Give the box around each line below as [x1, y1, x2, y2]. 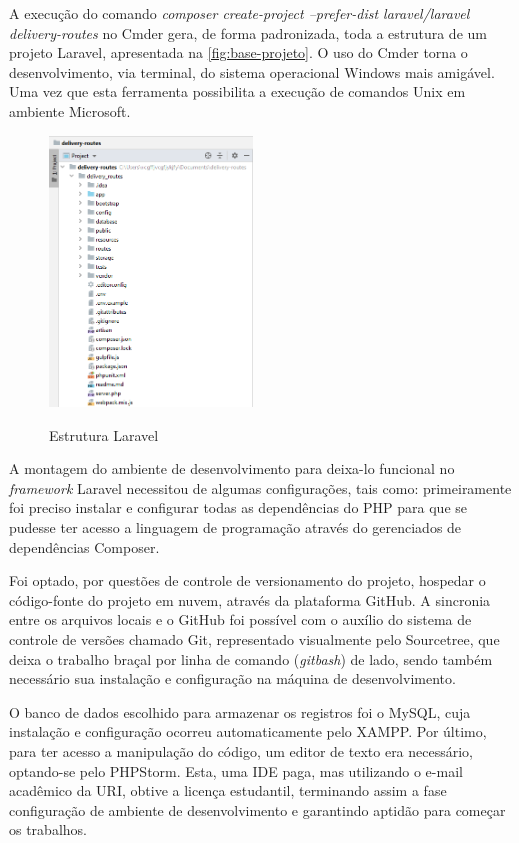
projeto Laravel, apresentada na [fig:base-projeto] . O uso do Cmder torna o [9, 42, 468, 63]
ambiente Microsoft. [9, 100, 131, 121]
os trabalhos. [9, 819, 87, 840]
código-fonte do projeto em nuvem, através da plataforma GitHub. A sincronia [9, 589, 491, 610]
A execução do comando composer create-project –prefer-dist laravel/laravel [9, 3, 470, 23]
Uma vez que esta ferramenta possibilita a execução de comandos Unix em [9, 81, 466, 102]
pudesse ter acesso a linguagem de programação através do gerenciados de [9, 517, 462, 538]
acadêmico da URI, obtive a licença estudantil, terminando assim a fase [9, 780, 447, 801]
